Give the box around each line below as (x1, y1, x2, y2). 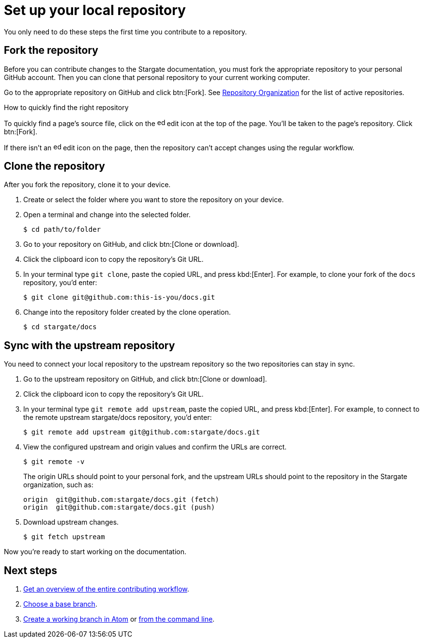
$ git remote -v (23, 458, 85, 466)
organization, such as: (23, 481, 93, 489)
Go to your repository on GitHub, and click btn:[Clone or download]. (23, 240, 239, 249)
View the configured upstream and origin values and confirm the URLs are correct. (23, 443, 287, 451)
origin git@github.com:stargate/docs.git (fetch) (23, 496, 219, 504)
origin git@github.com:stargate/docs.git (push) (23, 503, 215, 512)
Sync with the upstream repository (4, 339, 175, 352)
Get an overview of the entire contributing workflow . (23, 585, 189, 594)
